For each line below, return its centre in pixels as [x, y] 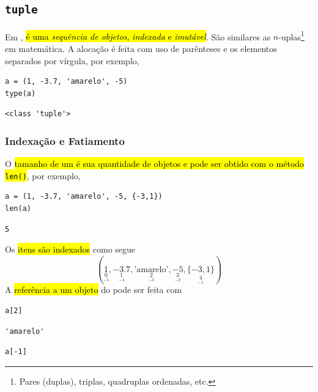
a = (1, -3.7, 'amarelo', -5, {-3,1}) [84, 197]
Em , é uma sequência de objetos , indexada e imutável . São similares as [138, 36]
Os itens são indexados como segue [70, 249]
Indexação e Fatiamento [65, 140]
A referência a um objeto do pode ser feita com [94, 290]
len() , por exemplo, [43, 175]
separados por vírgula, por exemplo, [72, 60]
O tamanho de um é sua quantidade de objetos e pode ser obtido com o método [155, 164]
